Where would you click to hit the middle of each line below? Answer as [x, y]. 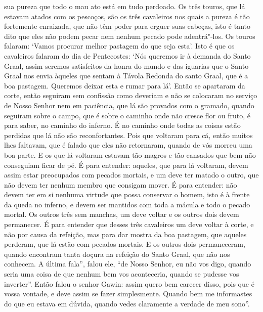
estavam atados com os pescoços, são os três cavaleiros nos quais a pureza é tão [127, 16]
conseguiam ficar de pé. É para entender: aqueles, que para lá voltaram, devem [126, 165]
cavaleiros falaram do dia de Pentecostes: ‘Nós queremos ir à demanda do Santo [127, 55]
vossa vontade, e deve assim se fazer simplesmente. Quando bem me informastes [128, 294]
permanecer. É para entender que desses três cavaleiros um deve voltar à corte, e [129, 224]
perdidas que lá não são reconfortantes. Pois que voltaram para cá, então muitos [128, 135]
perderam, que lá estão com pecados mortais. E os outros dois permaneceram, [125, 244]
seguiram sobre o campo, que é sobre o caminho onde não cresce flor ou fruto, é [127, 115]
